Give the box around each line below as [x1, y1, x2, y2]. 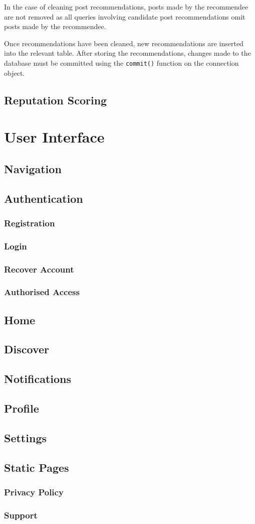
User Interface [4, 126, 105, 147]
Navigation [4, 161, 62, 176]
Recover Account [4, 263, 74, 275]
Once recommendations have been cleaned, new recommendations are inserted [4, 38, 243, 48]
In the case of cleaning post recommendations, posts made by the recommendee [4, 2, 248, 12]
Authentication [4, 190, 83, 206]
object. [4, 67, 25, 78]
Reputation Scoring [4, 92, 107, 107]
